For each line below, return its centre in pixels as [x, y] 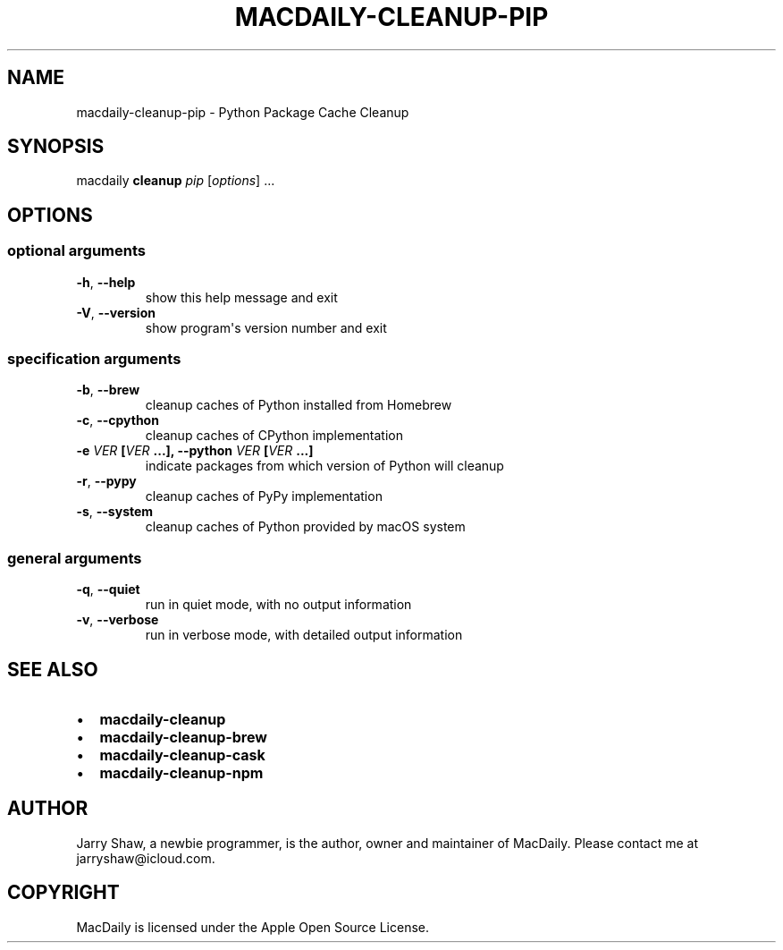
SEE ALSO [53, 669]
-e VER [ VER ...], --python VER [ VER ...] [195, 451]
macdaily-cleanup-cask [182, 755]
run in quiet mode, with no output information [278, 605]
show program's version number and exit [266, 327]
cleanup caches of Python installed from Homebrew [299, 405]
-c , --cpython [118, 420]
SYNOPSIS [56, 147]
